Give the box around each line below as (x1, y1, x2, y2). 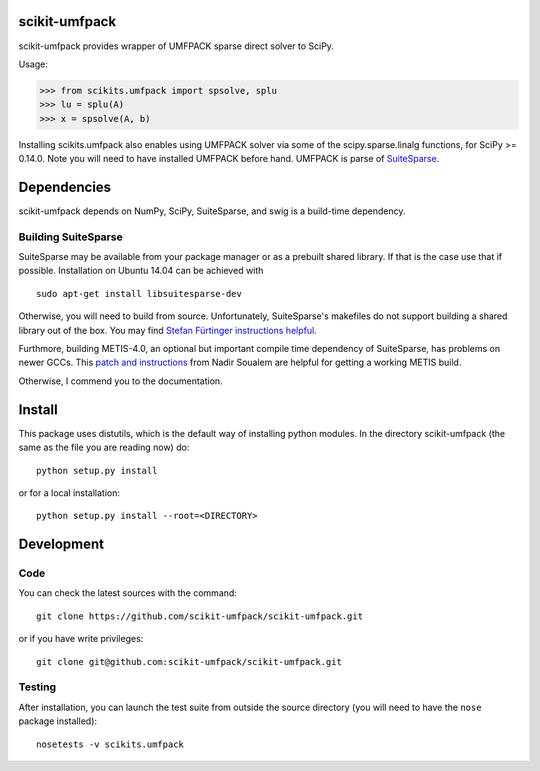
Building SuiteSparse (18, 230, 124, 244)
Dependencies (18, 178, 112, 195)
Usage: (18, 58, 49, 70)
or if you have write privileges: (18, 633, 144, 645)
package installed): (18, 715, 98, 727)
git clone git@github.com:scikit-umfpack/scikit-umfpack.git (36, 656, 342, 667)
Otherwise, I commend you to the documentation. (18, 375, 224, 387)
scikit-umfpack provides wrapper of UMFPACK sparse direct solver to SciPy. (18, 40, 335, 52)
